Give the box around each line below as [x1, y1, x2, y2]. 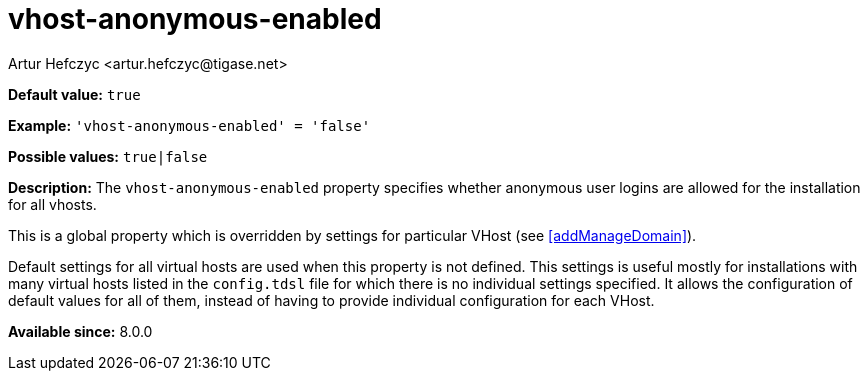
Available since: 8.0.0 [8, 322, 153, 340]
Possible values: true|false [8, 147, 208, 165]
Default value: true [8, 85, 141, 103]
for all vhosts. [8, 195, 97, 213]
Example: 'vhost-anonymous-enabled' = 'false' [8, 116, 371, 134]
